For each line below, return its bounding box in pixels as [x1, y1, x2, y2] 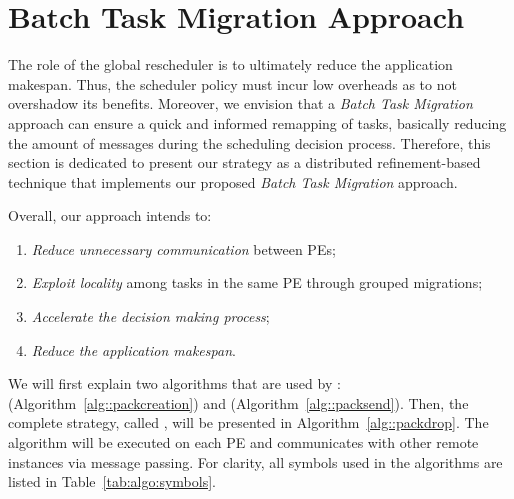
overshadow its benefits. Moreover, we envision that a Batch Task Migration [8, 93, 473, 114]
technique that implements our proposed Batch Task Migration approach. [8, 171, 458, 192]
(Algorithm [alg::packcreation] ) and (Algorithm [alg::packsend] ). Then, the [8, 392, 469, 413]
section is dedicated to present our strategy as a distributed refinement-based [8, 152, 481, 173]
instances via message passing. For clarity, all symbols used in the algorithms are [8, 451, 503, 472]
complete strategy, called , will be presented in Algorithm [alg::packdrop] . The [8, 412, 489, 433]
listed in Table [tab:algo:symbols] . [8, 471, 216, 492]
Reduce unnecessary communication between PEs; [31, 238, 336, 259]
